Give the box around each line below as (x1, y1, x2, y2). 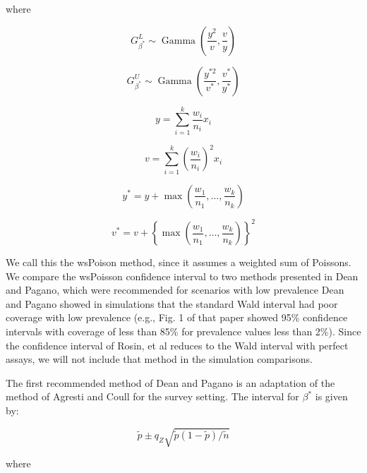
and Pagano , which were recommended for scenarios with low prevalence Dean (6, 282, 344, 297)
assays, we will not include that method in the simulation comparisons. (6, 352, 313, 366)
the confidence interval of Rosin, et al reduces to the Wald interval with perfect (6, 337, 349, 352)
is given (315, 389, 348, 404)
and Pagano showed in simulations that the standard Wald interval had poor (6, 296, 338, 311)
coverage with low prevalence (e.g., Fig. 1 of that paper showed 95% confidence (6, 310, 348, 325)
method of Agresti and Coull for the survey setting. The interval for (6, 389, 299, 404)
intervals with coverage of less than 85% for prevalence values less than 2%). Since (6, 324, 361, 339)
